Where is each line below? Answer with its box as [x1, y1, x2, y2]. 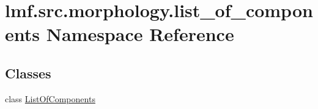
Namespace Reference [46, 21, 234, 47]
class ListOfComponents [5, 92, 95, 105]
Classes [5, 63, 51, 82]
